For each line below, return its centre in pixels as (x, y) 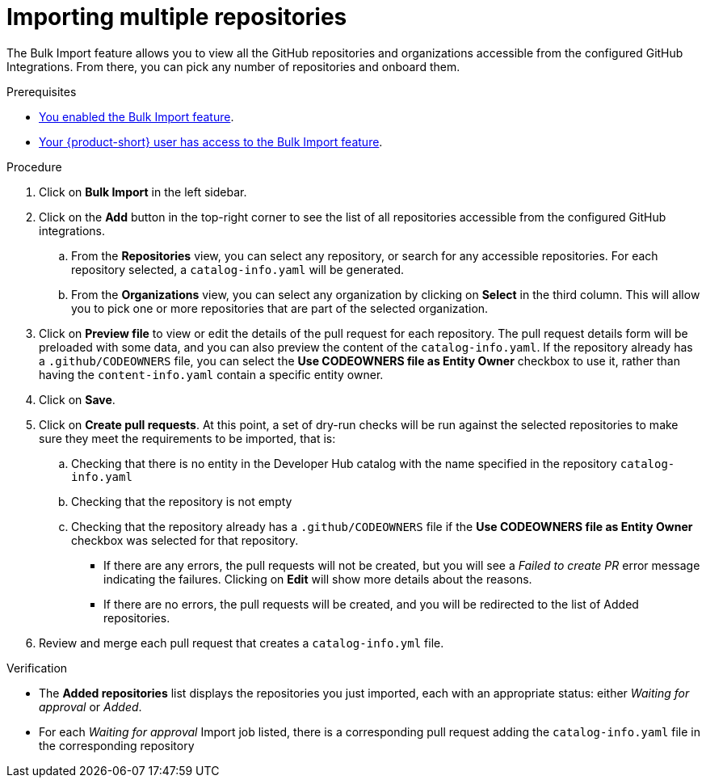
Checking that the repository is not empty (182, 501)
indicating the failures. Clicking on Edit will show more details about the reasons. (318, 579)
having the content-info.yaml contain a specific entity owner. (211, 374)
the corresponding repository (117, 745)
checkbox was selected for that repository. (185, 540)
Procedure (34, 166)
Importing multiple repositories (177, 17)
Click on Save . (77, 399)
